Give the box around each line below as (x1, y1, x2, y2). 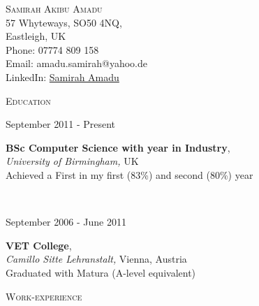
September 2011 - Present (6, 117, 116, 131)
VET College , (6, 238, 72, 252)
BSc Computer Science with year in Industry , (6, 140, 230, 154)
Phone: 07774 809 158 (6, 42, 99, 57)
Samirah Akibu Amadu (6, 1, 103, 15)
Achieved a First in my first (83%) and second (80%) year (6, 167, 253, 182)
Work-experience (6, 289, 82, 303)
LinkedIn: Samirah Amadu (6, 69, 119, 84)
